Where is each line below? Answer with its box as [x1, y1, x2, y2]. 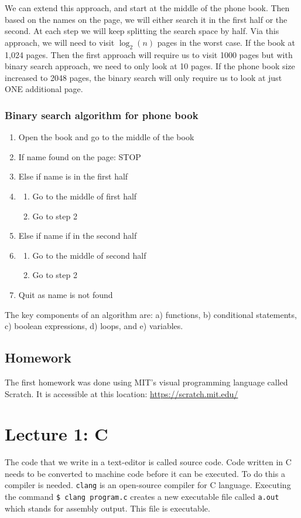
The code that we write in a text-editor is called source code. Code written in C [5, 456, 292, 468]
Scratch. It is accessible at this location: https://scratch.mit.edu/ [5, 387, 238, 399]
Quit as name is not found [18, 288, 113, 300]
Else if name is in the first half [18, 170, 128, 182]
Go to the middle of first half [32, 189, 137, 202]
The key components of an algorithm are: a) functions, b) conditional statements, [5, 308, 297, 320]
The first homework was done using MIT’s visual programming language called [5, 375, 288, 388]
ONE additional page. [5, 83, 83, 95]
